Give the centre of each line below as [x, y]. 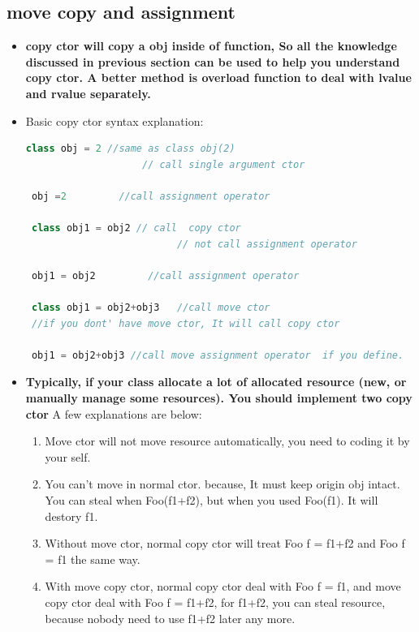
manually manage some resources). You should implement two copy [219, 398]
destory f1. [71, 516]
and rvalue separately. [88, 93]
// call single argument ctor [223, 164]
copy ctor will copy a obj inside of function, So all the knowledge [211, 46]
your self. [68, 456]
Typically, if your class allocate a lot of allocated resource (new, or [216, 382]
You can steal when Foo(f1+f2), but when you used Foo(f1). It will [212, 500]
